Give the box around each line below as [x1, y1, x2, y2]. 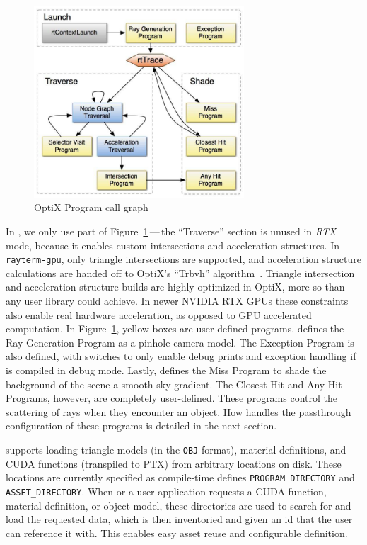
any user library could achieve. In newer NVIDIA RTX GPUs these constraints [6, 293, 349, 308]
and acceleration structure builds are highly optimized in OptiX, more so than [6, 279, 345, 294]
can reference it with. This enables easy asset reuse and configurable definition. [6, 525, 348, 540]
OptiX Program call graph [34, 200, 148, 215]
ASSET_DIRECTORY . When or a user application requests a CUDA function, [6, 483, 327, 498]
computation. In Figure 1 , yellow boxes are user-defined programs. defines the [6, 321, 344, 336]
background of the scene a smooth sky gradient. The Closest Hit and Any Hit [6, 376, 342, 391]
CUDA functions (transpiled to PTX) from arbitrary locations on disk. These [6, 456, 342, 471]
